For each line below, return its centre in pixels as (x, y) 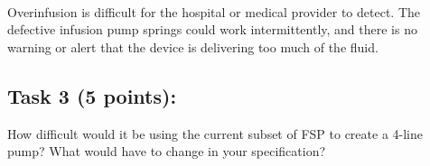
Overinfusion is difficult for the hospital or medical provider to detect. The (214, 11)
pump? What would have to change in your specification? (167, 151)
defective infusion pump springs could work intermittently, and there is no (212, 29)
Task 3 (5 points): (92, 95)
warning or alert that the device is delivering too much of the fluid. (193, 46)
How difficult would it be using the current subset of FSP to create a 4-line (215, 133)
